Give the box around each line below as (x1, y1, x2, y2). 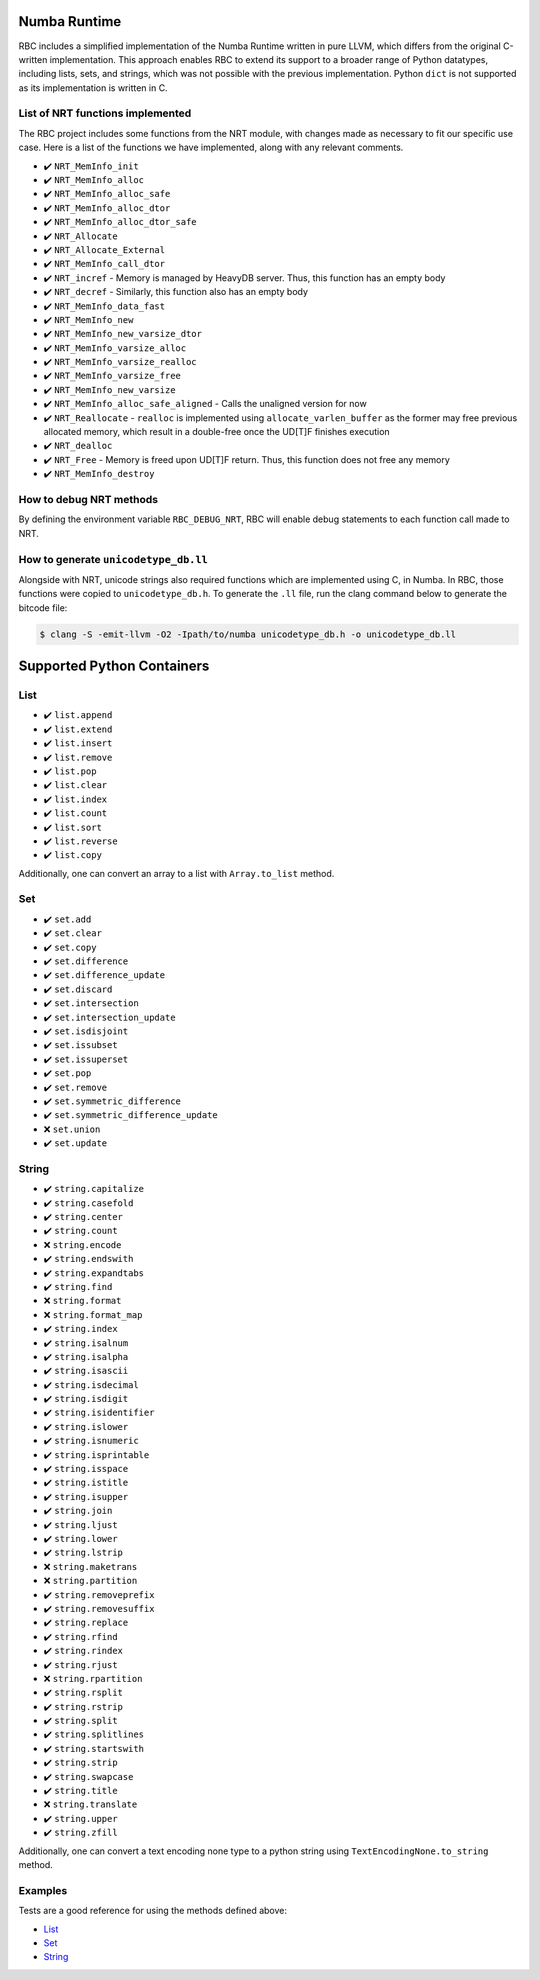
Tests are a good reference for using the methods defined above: (18, 1905, 288, 1917)
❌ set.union (43, 1123, 101, 1135)
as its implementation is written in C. (18, 81, 169, 94)
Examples (18, 1883, 68, 1897)
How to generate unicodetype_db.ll (18, 552, 209, 566)
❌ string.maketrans (43, 1560, 138, 1572)
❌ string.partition (43, 1575, 138, 1587)
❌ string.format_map (43, 1308, 143, 1320)
